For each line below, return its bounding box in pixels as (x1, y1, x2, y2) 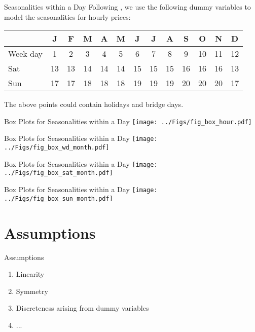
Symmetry (16, 285, 48, 296)
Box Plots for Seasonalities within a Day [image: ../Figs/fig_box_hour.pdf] (4, 116, 252, 126)
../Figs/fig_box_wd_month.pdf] (4, 144, 110, 152)
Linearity (16, 269, 45, 279)
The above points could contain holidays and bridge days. (4, 99, 184, 109)
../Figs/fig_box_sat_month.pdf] (4, 169, 113, 177)
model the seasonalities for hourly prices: (4, 11, 131, 22)
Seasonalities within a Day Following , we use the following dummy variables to (4, 2, 251, 12)
